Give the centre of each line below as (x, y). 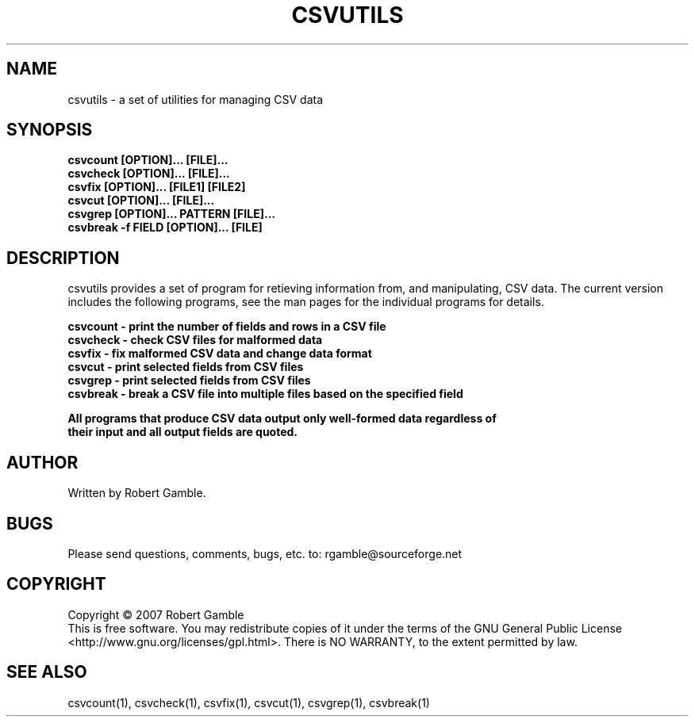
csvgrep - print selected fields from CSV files (189, 381)
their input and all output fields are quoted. (183, 432)
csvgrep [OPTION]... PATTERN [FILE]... (171, 214)
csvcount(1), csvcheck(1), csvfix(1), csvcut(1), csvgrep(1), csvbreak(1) (249, 702)
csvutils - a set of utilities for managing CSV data (196, 99)
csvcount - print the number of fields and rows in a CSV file (227, 327)
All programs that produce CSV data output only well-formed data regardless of (282, 419)
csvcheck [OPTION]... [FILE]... (149, 174)
